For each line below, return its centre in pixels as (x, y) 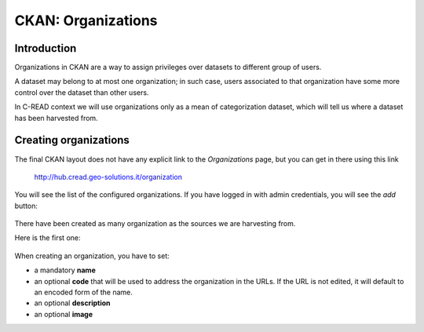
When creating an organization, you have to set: (92, 256)
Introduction (46, 48)
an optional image (64, 314)
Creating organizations (72, 140)
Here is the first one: (48, 238)
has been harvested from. (56, 118)
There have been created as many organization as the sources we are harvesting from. (155, 224)
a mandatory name (65, 270)
